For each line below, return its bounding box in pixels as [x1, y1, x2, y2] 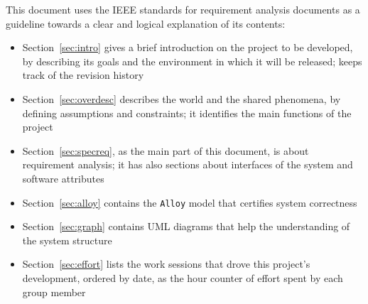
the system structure [22, 232, 112, 247]
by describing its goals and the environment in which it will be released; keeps [22, 53, 362, 68]
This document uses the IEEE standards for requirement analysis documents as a [6, 2, 360, 16]
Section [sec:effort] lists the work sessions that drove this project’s [22, 256, 310, 271]
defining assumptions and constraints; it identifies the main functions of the [22, 105, 352, 120]
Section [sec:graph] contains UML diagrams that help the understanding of [22, 219, 350, 234]
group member [22, 284, 86, 299]
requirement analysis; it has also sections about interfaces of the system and [22, 157, 353, 172]
